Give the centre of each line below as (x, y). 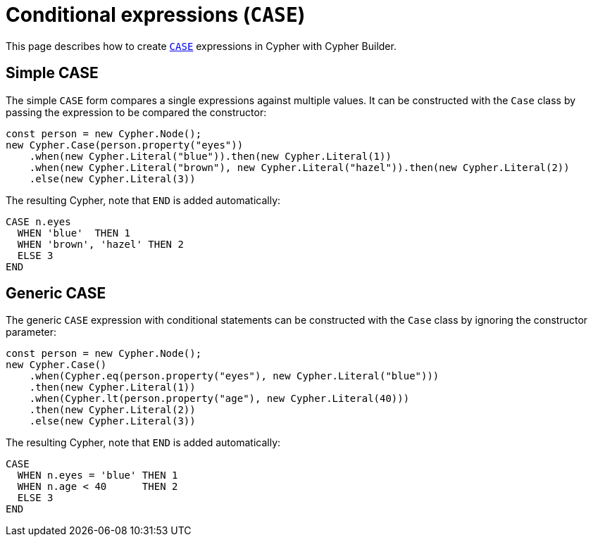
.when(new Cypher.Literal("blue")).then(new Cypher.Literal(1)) (210, 156)
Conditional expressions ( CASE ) (156, 15)
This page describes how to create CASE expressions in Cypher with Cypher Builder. (201, 46)
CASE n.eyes (38, 221)
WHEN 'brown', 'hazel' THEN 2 (100, 244)
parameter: (31, 332)
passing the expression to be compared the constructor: (136, 112)
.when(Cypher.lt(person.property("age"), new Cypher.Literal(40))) (219, 399)
